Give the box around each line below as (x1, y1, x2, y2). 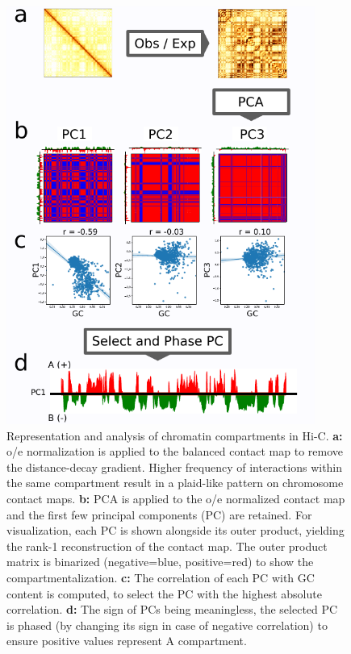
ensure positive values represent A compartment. (6, 632, 247, 649)
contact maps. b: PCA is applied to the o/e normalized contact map (6, 489, 345, 506)
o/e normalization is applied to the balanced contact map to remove (6, 443, 344, 460)
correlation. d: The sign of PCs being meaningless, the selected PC (6, 601, 338, 618)
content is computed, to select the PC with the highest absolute (6, 585, 322, 602)
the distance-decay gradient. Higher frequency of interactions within (6, 458, 343, 475)
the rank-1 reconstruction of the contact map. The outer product (6, 537, 328, 554)
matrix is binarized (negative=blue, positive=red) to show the (6, 553, 314, 570)
